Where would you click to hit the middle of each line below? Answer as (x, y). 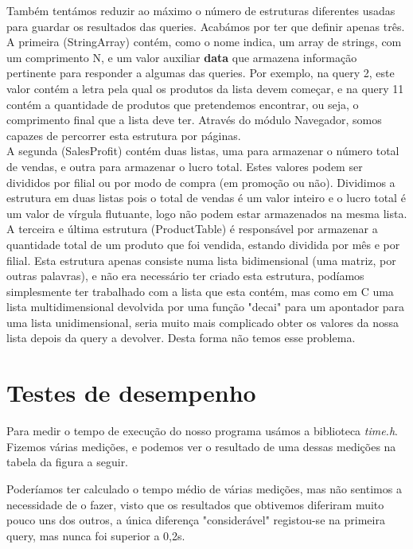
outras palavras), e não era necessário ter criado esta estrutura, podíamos (185, 276)
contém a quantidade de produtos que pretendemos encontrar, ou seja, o (183, 104)
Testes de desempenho (131, 393)
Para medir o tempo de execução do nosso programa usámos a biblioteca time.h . (202, 431)
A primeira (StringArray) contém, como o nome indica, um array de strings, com (204, 42)
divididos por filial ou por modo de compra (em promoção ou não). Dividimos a (201, 182)
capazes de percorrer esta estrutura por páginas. (124, 135)
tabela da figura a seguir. (68, 462)
